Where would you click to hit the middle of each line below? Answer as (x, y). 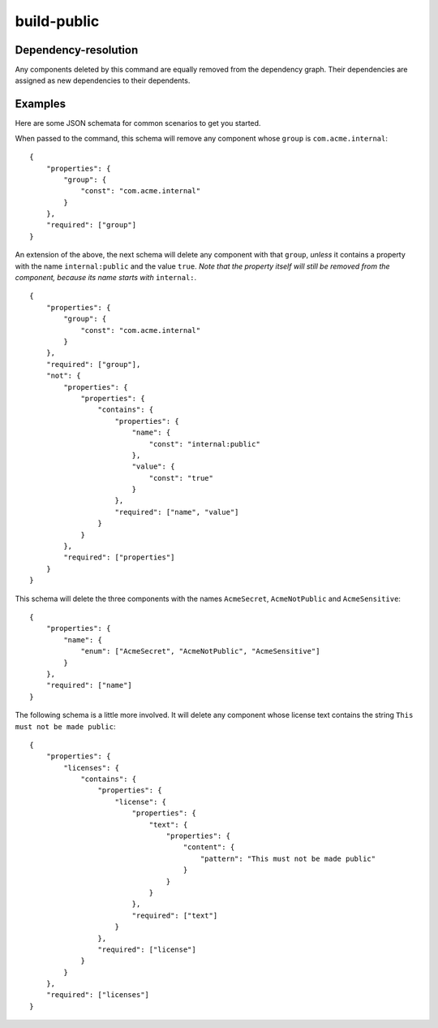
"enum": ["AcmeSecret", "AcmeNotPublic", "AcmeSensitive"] (200, 651)
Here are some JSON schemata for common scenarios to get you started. (138, 123)
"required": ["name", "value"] (177, 512)
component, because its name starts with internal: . (106, 278)
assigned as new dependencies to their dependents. (103, 80)
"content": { (209, 847)
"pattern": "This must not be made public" (288, 858)
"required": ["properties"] (119, 557)
